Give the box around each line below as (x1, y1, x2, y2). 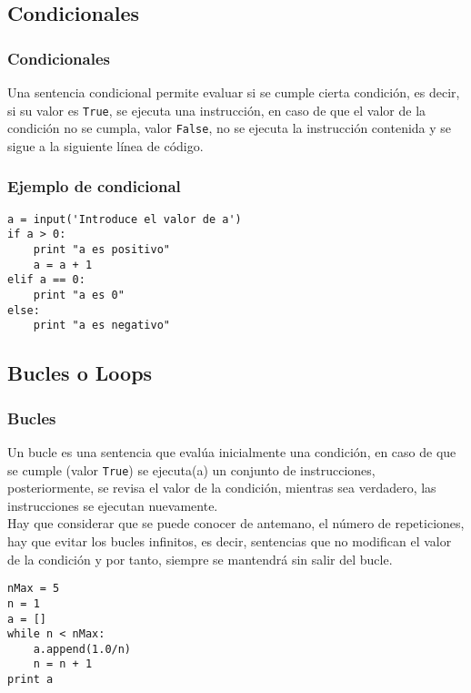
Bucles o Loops (7, 359, 153, 387)
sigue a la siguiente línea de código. (7, 136, 204, 155)
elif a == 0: (7, 273, 85, 287)
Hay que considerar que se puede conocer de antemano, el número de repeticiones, (7, 514, 465, 533)
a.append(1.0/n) (33, 642, 132, 656)
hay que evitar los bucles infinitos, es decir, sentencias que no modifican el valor (7, 532, 452, 550)
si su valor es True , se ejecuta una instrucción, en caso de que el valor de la (7, 100, 426, 119)
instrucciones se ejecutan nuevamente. (7, 495, 218, 515)
